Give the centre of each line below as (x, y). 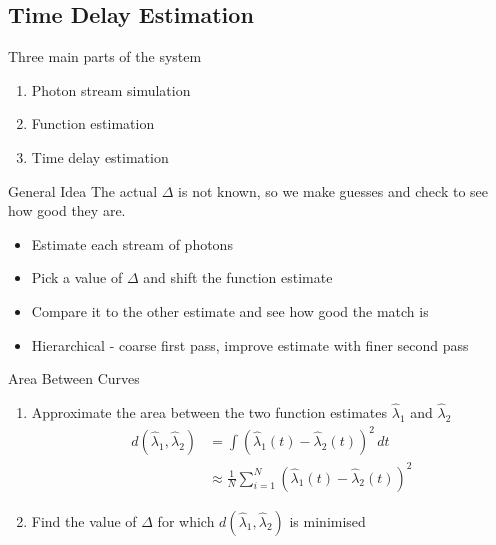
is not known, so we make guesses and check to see (333, 190)
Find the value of (84, 520)
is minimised (327, 520)
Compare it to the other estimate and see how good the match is (230, 310)
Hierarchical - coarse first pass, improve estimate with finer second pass (250, 344)
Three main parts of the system (105, 56)
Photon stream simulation (111, 89)
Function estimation (93, 123)
